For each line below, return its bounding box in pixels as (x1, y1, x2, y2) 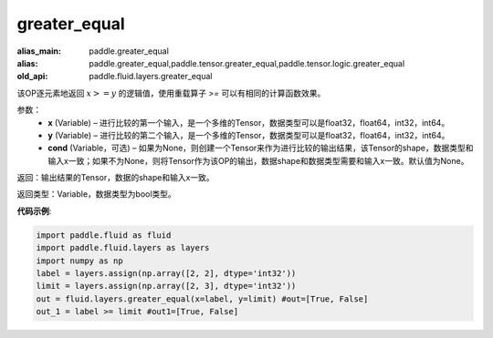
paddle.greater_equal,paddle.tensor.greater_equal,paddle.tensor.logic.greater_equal (89, 57, 405, 68)
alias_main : (16, 46, 61, 56)
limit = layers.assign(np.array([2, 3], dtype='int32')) (36, 281, 297, 292)
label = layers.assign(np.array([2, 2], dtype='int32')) (36, 269, 297, 278)
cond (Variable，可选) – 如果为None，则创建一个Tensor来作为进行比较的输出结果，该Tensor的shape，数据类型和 (47, 142, 474, 154)
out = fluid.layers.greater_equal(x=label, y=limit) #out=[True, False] (36, 293, 369, 304)
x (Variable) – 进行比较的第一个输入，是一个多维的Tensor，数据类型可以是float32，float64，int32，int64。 (47, 117, 450, 128)
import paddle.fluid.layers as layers (36, 242, 210, 253)
